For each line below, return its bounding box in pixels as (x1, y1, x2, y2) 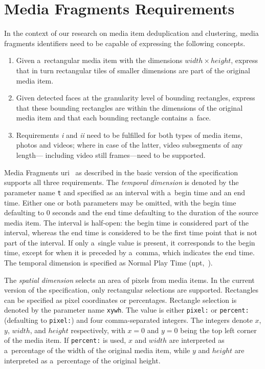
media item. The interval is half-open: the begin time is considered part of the (4, 217, 249, 228)
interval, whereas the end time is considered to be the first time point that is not (4, 227, 257, 238)
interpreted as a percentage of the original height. (4, 355, 161, 365)
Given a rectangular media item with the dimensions (16, 55, 183, 66)
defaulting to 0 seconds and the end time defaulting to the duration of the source (4, 207, 258, 218)
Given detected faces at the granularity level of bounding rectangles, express (16, 92, 255, 103)
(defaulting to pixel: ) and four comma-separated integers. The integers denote (4, 315, 253, 325)
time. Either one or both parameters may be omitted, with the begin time (4, 197, 236, 208)
